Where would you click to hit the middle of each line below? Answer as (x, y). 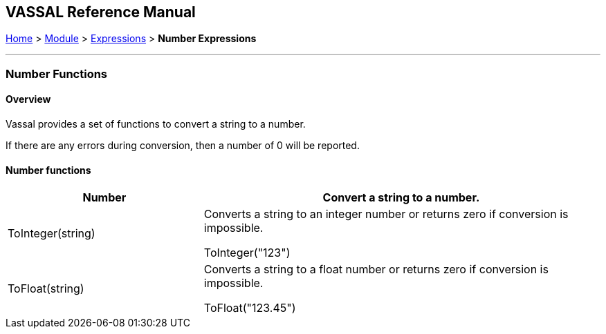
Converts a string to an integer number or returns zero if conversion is (386, 214)
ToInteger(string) (52, 234)
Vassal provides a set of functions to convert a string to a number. (156, 124)
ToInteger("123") (247, 253)
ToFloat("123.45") (250, 308)
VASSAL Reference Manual (101, 12)
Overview (28, 99)
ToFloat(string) (46, 289)
